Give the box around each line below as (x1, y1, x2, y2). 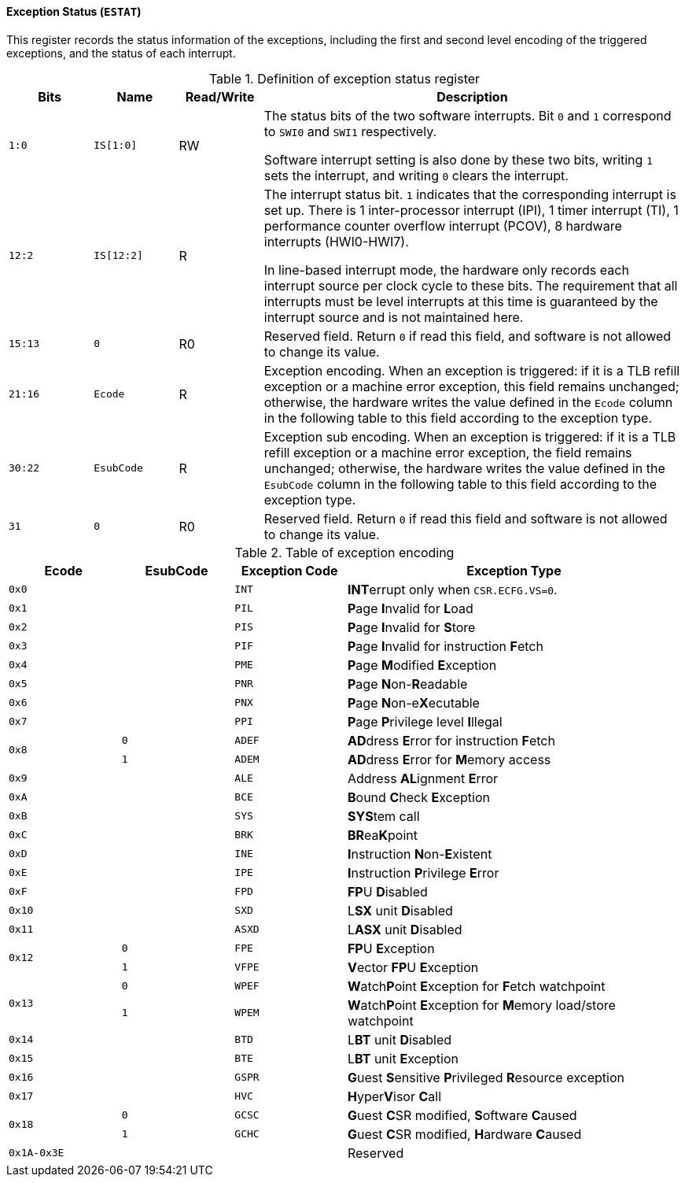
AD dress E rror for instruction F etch (347, 732, 555, 749)
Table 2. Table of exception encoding (234, 544, 455, 560)
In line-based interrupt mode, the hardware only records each (263, 261, 629, 278)
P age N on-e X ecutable (347, 694, 480, 711)
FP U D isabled (347, 883, 428, 900)
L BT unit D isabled (347, 1031, 452, 1048)
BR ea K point (347, 826, 418, 843)
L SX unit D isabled (347, 902, 453, 919)
